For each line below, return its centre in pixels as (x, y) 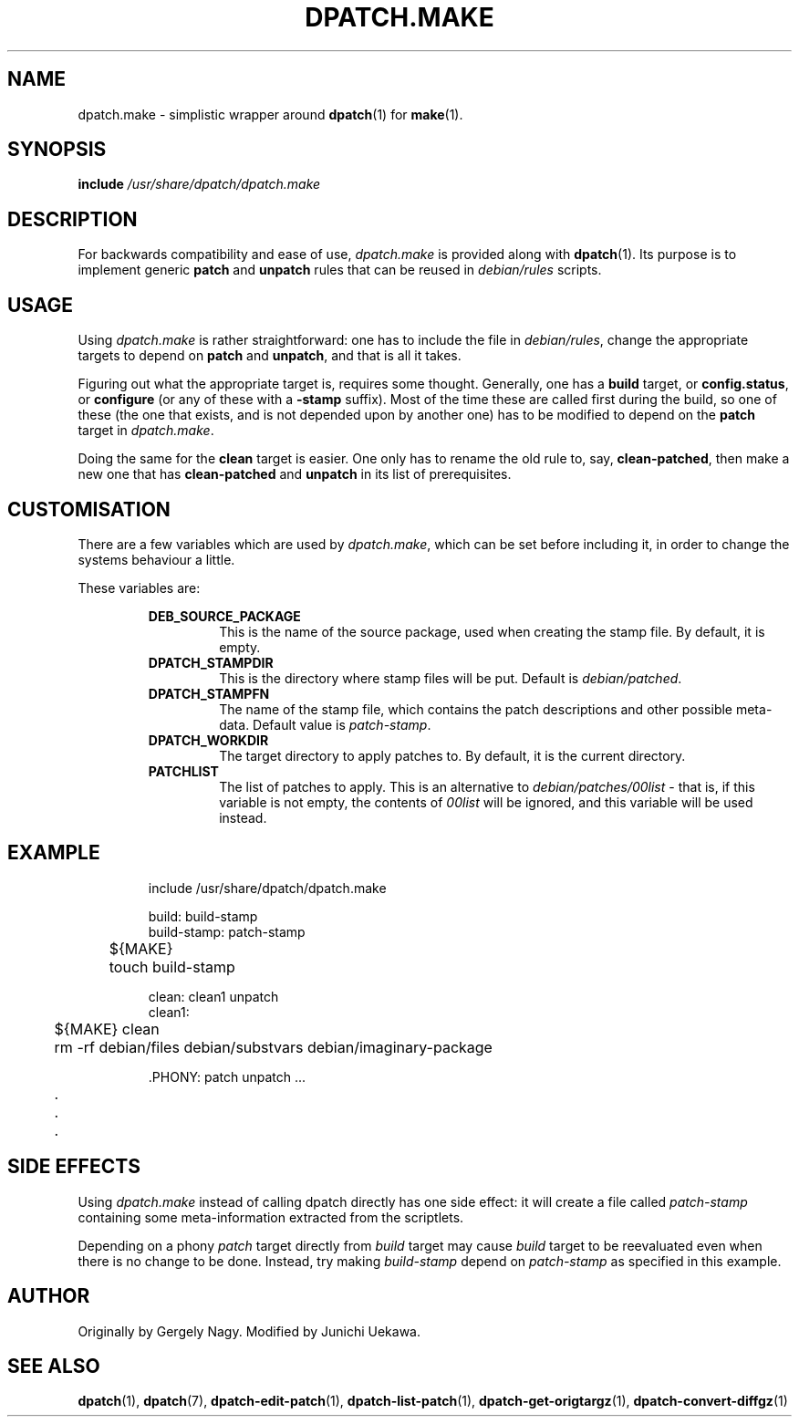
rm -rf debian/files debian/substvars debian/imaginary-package (273, 1047)
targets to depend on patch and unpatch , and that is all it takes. (270, 356)
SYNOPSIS (57, 150)
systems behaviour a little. (156, 559)
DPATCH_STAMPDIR (211, 662)
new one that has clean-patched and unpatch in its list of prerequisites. (295, 474)
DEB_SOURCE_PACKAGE (224, 616)
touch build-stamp (172, 967)
